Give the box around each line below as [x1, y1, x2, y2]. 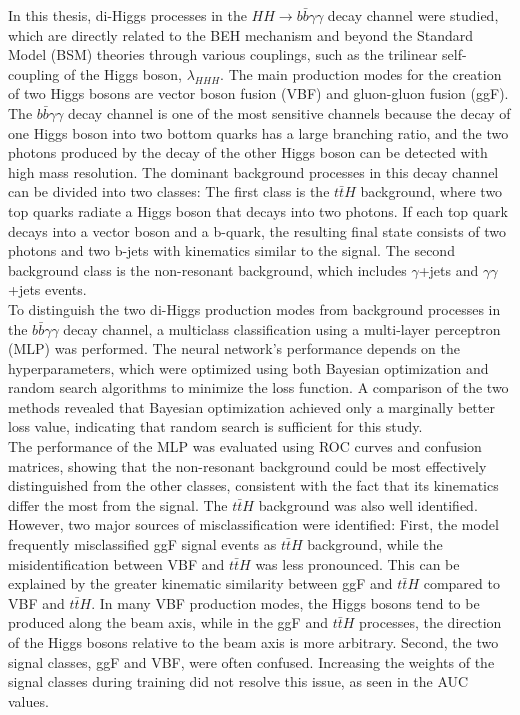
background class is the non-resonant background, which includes [8, 259, 407, 280]
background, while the [307, 534, 443, 555]
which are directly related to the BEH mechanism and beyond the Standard [8, 24, 473, 45]
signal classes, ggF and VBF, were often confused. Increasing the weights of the [8, 651, 495, 672]
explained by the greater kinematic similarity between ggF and [8, 573, 393, 594]
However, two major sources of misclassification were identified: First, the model [8, 514, 499, 535]
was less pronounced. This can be [255, 553, 460, 574]
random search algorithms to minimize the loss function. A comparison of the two [8, 377, 509, 398]
